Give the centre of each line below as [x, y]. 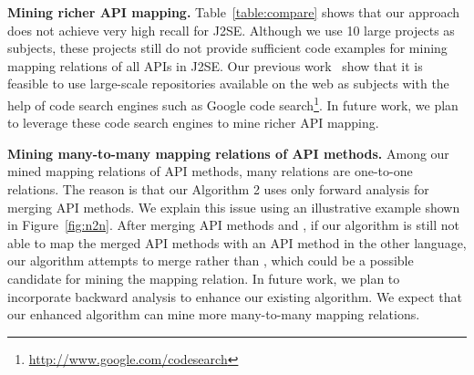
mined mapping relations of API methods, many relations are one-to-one [210, 171]
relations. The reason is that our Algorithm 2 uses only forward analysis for [218, 189]
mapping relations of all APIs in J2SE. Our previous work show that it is [215, 65]
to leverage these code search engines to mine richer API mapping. [193, 123]
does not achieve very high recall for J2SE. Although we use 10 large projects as [231, 30]
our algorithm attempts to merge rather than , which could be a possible [211, 260]
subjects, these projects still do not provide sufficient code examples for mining [227, 48]
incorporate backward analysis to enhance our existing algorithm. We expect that [235, 296]
